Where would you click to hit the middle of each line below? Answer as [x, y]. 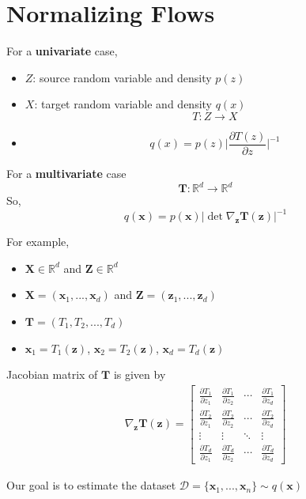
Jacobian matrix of [52, 374]
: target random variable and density [123, 104]
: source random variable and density [122, 77]
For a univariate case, [62, 51]
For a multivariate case [66, 173]
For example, [38, 242]
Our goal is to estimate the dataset [91, 485]
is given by [140, 374]
